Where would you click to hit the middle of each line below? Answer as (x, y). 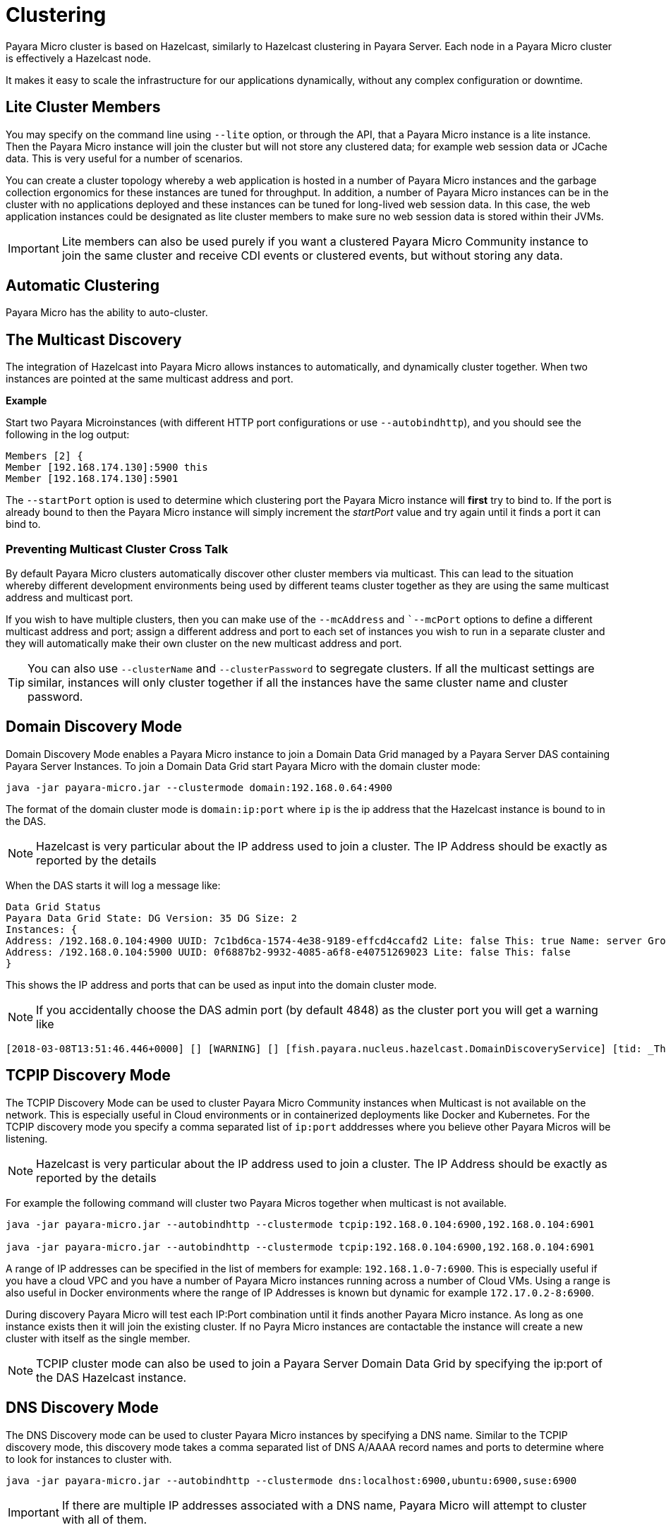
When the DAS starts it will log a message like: (113, 885)
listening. (27, 1138)
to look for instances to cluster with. (89, 1459)
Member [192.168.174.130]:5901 (92, 479)
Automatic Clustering (83, 286)
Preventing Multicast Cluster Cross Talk (117, 549)
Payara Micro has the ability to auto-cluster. (107, 313)
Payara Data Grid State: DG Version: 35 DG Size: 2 (152, 918)
